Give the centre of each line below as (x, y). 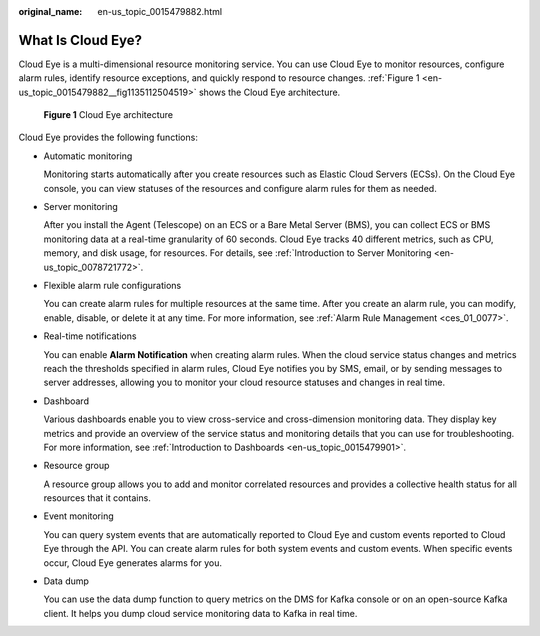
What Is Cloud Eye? (80, 40)
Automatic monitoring (88, 156)
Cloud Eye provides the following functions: (108, 137)
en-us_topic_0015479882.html (160, 11)
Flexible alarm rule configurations (112, 285)
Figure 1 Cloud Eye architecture (108, 115)
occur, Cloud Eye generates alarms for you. (133, 562)
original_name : (50, 11)
